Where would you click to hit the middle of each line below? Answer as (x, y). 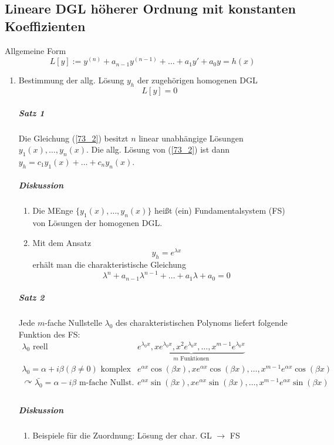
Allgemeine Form (36, 50)
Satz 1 (31, 112)
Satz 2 (31, 297)
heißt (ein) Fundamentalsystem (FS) (220, 210)
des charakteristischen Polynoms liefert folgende (202, 323)
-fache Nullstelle (73, 323)
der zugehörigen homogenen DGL (197, 80)
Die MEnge (53, 210)
